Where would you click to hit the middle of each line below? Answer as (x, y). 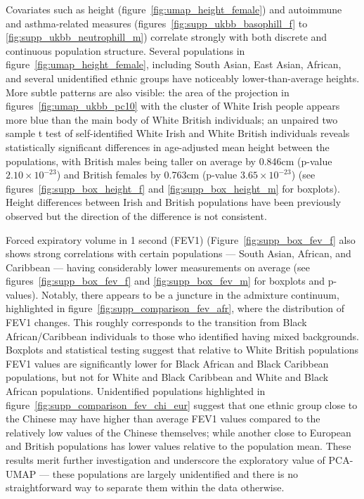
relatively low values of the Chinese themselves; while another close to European (178, 432)
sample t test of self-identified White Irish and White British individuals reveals (178, 133)
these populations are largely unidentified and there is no (175, 473)
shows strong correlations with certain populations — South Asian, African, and (178, 253)
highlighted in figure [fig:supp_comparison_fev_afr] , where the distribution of (175, 308)
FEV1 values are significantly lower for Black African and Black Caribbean (167, 363)
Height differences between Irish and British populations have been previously (174, 202)
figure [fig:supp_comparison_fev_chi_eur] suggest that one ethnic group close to (182, 404)
